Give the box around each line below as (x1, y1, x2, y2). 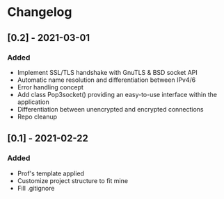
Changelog (7, 4, 72, 20)
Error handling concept (17, 83, 83, 91)
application (17, 98, 50, 106)
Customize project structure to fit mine (17, 176, 129, 184)
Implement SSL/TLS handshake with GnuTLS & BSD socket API (17, 68, 198, 76)
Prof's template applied (17, 169, 85, 178)
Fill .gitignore (17, 184, 55, 192)
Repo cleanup (17, 112, 58, 121)
